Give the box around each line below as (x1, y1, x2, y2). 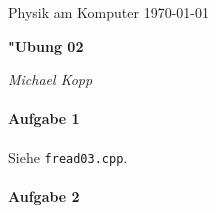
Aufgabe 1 (8, 108, 80, 129)
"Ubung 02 (8, 35, 84, 56)
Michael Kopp (8, 69, 93, 90)
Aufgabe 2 (8, 185, 80, 206)
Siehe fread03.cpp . (8, 146, 128, 167)
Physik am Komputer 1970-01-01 (8, 2, 209, 22)
